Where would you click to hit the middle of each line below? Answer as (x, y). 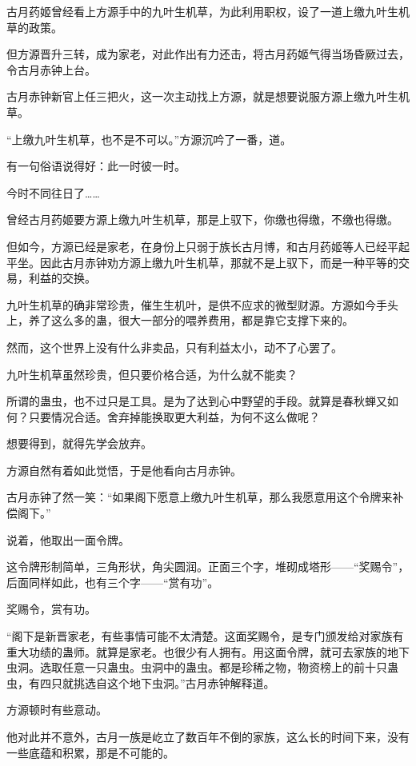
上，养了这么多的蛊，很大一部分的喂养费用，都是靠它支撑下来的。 (180, 320)
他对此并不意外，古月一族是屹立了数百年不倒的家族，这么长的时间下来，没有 (208, 736)
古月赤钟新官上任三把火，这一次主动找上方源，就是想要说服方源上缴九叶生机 (208, 96)
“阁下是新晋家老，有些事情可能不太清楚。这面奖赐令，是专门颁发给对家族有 (205, 636)
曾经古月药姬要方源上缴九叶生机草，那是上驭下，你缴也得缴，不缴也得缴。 (202, 219)
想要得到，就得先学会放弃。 (79, 443)
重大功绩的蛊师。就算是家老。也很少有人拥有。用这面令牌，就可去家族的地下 (208, 651)
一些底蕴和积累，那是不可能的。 (90, 752)
